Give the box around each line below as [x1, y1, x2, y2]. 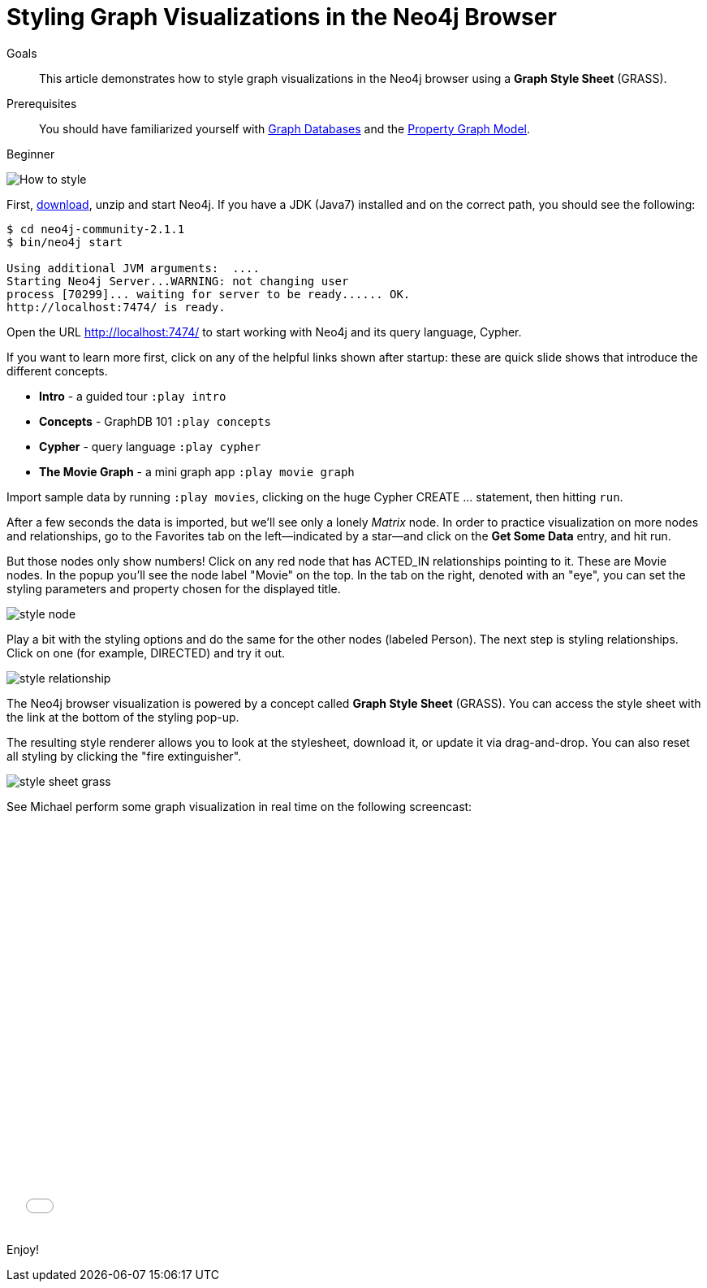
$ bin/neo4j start [6, 235, 123, 249]
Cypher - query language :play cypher [39, 439, 261, 453]
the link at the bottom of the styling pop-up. [6, 709, 239, 724]
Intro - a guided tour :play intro [39, 388, 226, 403]
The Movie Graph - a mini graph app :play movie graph [39, 464, 355, 479]
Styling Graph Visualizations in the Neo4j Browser [6, 3, 557, 31]
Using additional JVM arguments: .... [6, 261, 260, 275]
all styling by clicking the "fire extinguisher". [6, 748, 242, 763]
